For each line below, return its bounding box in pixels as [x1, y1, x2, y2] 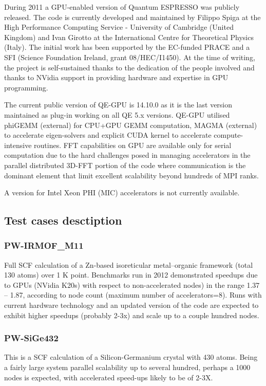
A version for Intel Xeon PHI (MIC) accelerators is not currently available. [4, 187, 240, 198]
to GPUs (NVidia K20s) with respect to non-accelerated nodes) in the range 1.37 [4, 279, 260, 290]
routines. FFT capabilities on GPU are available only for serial [34, 139, 232, 150]
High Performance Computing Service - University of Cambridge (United [4, 22, 234, 32]
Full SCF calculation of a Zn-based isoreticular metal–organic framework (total [4, 259, 253, 270]
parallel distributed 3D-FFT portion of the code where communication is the [4, 159, 246, 170]
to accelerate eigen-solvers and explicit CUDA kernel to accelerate [4, 130, 212, 140]
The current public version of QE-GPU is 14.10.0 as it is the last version [4, 99, 233, 110]
